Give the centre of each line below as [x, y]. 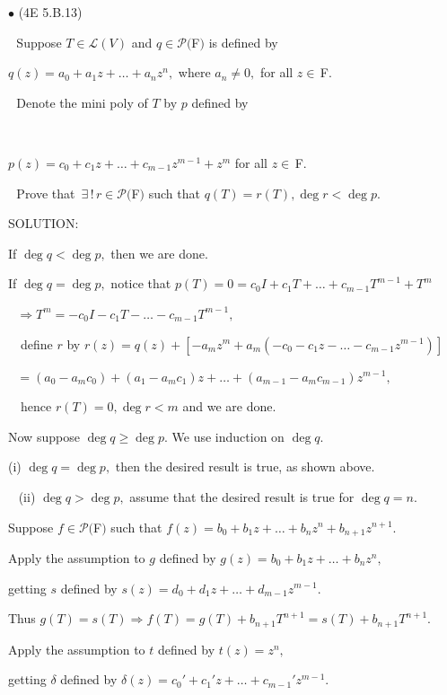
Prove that [46, 193]
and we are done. [229, 406]
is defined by [243, 42]
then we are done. [159, 253]
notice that [141, 283]
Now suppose [44, 436]
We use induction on [228, 436]
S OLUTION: [44, 223]
